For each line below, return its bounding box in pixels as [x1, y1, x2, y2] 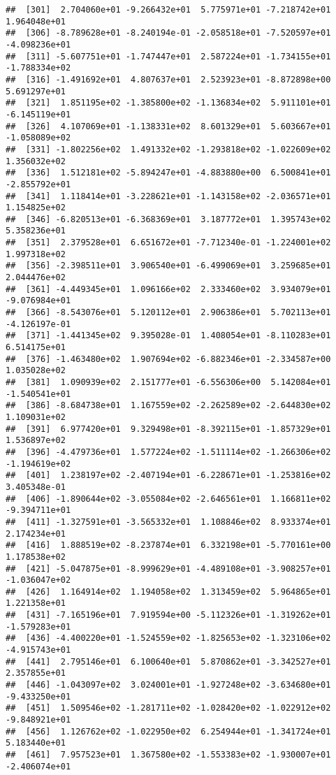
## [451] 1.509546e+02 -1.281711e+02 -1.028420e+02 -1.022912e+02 [6, 703, 331, 714]
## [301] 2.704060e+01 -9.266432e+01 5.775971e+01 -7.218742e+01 [6, 5, 331, 15]
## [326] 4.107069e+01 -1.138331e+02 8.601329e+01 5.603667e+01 [6, 121, 331, 131]
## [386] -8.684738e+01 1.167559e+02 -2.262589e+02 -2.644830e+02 [6, 400, 331, 411]
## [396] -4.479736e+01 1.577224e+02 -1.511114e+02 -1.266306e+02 [6, 447, 331, 457]
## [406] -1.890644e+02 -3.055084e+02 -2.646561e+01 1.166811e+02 [6, 493, 331, 504]
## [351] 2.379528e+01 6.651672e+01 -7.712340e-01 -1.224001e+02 [6, 238, 331, 248]
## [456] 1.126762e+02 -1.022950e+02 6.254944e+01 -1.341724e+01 [6, 726, 331, 737]
